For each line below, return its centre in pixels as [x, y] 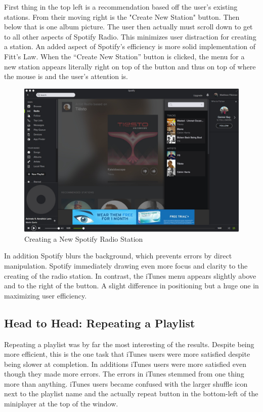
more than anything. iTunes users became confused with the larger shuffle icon [126, 383]
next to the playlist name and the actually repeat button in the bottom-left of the [131, 394]
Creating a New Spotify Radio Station [84, 238]
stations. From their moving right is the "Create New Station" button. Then [122, 16]
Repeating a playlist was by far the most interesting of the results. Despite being [129, 344]
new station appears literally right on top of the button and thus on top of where [130, 66]
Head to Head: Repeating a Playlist [100, 323]
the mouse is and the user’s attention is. [66, 76]
